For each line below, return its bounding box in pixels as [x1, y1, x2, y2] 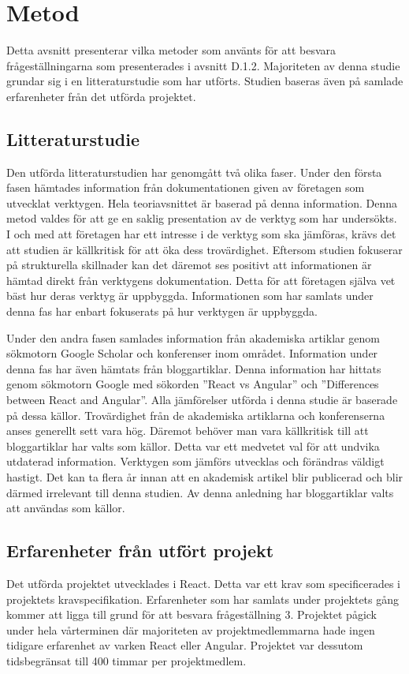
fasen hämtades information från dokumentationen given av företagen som [6, 179, 365, 196]
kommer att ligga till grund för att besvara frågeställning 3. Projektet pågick [6, 606, 377, 623]
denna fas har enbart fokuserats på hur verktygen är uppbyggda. [6, 303, 318, 320]
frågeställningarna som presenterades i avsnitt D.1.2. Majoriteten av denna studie [6, 57, 400, 73]
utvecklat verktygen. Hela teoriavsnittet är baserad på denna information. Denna [6, 194, 398, 211]
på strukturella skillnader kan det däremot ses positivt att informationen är [6, 256, 372, 273]
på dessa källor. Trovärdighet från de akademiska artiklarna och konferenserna [6, 406, 385, 423]
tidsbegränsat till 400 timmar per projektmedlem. [6, 652, 247, 668]
